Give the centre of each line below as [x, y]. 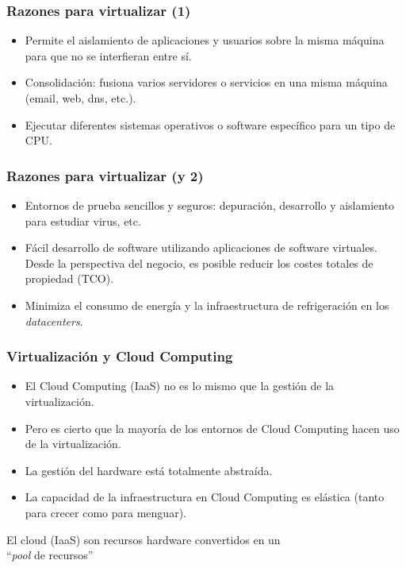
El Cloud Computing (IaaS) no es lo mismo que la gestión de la [180, 386]
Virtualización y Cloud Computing [120, 356]
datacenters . [54, 321]
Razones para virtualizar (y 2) [105, 175]
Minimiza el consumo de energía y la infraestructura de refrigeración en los [207, 305]
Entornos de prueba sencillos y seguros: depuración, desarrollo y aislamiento [210, 205]
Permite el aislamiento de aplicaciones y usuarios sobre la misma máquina [205, 40]
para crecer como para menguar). [105, 512]
